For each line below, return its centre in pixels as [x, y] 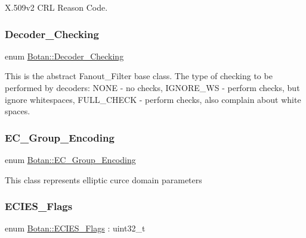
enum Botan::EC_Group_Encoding [70, 159]
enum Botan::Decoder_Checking [64, 56]
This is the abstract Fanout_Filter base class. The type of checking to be [139, 76]
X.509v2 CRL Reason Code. [56, 7]
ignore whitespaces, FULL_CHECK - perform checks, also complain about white [153, 99]
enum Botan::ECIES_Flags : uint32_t [75, 228]
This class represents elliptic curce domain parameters [103, 179]
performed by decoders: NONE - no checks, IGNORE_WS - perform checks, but [152, 87]
